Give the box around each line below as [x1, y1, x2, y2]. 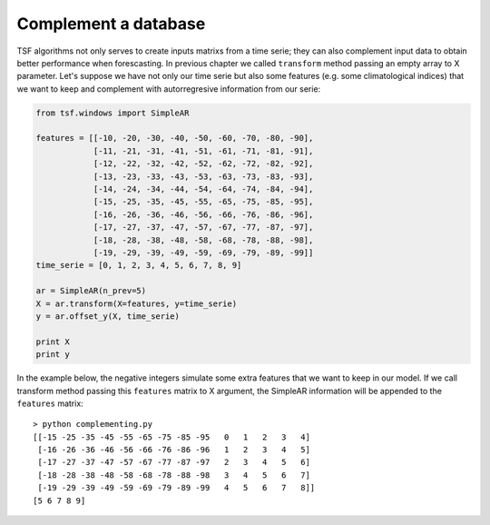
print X [35, 336, 70, 347]
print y [35, 350, 70, 360]
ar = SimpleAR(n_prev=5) [35, 286, 147, 296]
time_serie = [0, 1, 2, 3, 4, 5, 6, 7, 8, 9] [35, 260, 242, 271]
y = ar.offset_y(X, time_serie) [35, 311, 181, 322]
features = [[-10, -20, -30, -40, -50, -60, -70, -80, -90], [35, 133, 314, 144]
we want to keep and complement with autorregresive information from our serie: [16, 83, 321, 94]
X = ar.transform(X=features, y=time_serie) [35, 298, 238, 309]
